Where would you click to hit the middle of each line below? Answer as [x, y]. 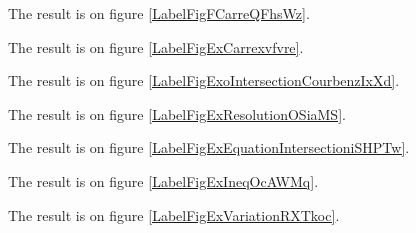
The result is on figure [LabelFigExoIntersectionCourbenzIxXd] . [204, 80]
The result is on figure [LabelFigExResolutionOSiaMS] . [177, 113]
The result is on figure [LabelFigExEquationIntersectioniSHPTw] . [209, 147]
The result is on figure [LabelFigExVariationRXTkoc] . [174, 214]
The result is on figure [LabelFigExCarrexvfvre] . [156, 46]
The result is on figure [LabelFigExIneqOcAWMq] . [163, 180]
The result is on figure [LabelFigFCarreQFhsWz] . [159, 13]
